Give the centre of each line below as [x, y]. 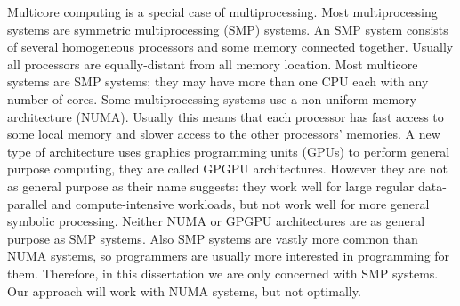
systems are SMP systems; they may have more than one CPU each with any [218, 81]
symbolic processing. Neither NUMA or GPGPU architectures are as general [216, 221]
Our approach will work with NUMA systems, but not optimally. [184, 290]
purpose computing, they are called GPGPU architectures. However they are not [227, 169]
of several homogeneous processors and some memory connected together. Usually [230, 47]
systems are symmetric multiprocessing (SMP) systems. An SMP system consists [228, 29]
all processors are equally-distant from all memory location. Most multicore [213, 64]
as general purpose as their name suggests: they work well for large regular [211, 185]
